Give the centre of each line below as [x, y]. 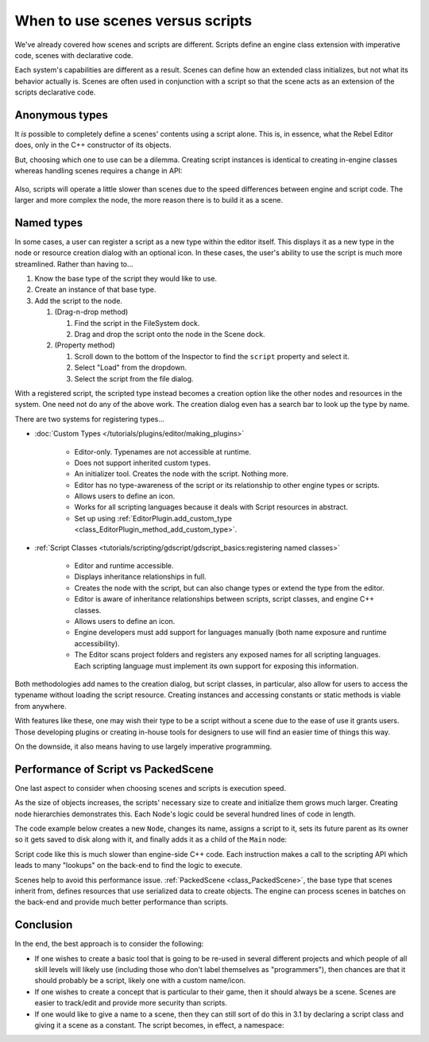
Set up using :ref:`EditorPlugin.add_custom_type [153, 518]
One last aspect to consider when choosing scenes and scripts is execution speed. [150, 788]
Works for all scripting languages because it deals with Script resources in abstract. [211, 507]
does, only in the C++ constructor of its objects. [93, 145]
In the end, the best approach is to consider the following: [109, 944]
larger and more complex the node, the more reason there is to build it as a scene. [149, 199]
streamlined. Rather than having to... [74, 264]
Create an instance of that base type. [95, 289]
